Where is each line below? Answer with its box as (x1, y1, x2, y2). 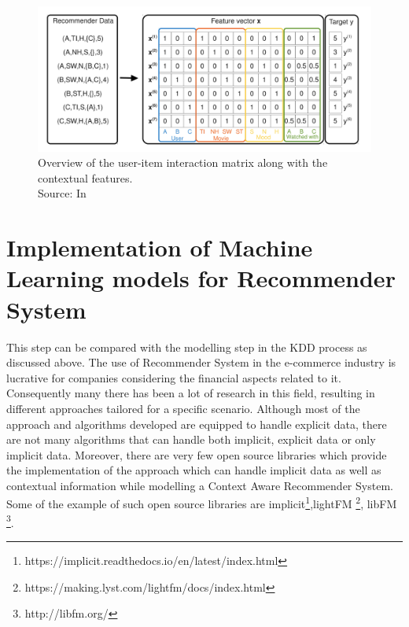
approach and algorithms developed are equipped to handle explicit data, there (6, 415, 387, 432)
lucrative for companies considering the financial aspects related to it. (6, 369, 341, 385)
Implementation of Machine (6, 231, 313, 264)
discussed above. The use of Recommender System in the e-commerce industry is (6, 354, 396, 371)
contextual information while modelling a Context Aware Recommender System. (6, 477, 393, 493)
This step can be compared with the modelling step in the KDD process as (6, 338, 367, 355)
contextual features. (38, 169, 133, 186)
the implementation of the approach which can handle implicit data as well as (6, 462, 381, 478)
